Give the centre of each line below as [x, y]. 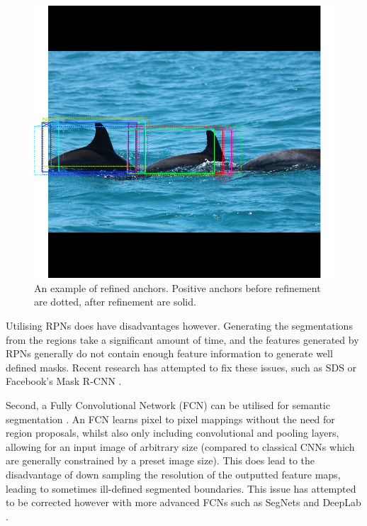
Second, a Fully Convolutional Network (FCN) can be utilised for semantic [168, 405]
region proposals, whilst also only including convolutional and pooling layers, [173, 433]
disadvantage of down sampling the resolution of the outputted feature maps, [173, 475]
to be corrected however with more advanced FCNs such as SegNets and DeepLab [183, 502]
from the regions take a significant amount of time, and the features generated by [182, 339]
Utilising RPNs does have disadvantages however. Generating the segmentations [179, 326]
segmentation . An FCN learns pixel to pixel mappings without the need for [170, 419]
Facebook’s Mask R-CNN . [64, 381]
